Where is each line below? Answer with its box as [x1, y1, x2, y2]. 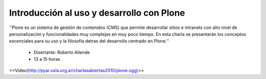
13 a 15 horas [33, 56, 61, 62]
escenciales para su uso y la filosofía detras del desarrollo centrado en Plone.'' [9, 38, 169, 44]
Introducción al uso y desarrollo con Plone [9, 7, 185, 18]
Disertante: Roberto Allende [33, 49, 90, 55]
